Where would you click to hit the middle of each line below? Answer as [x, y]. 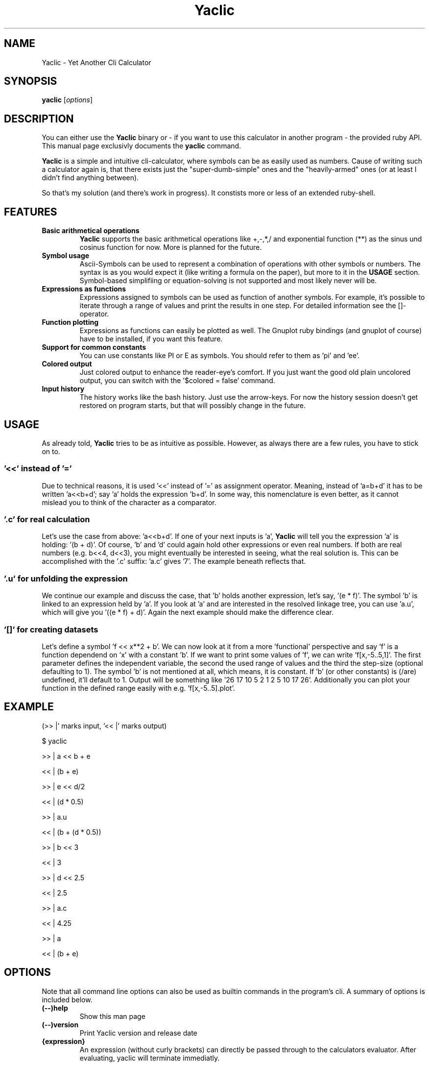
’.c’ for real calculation [47, 520]
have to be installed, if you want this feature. [151, 339]
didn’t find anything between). [90, 178]
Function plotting [70, 322]
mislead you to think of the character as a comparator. [129, 502]
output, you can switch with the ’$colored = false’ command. [177, 381]
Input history [63, 389]
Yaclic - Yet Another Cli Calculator [96, 62]
